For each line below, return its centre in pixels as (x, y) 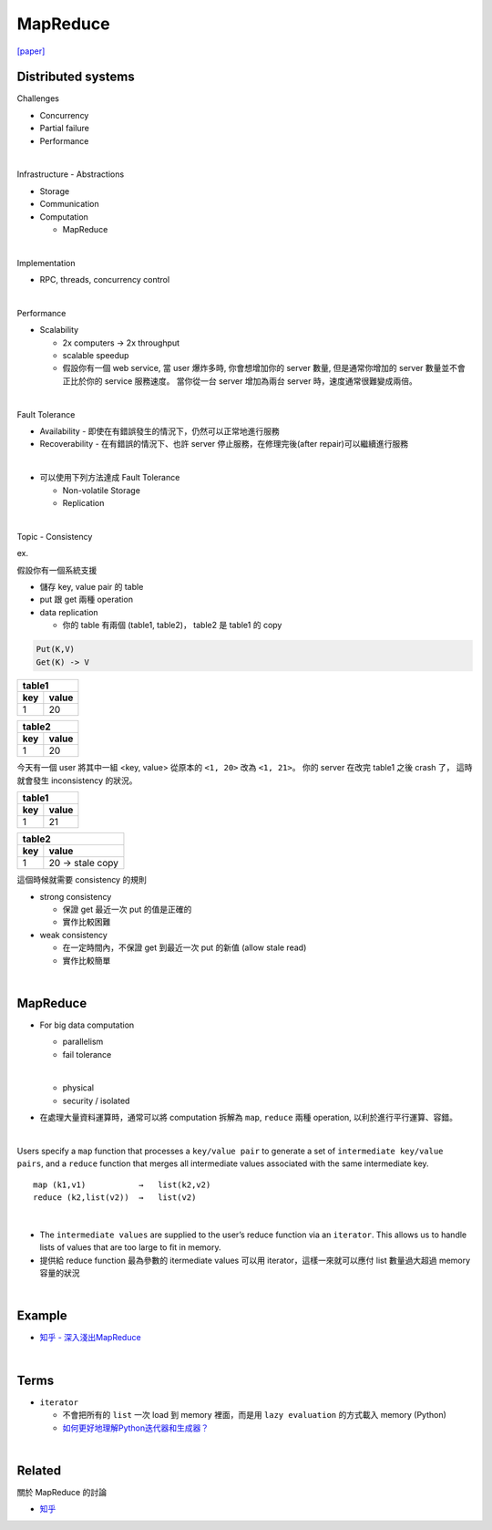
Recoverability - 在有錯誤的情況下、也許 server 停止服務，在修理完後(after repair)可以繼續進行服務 (224, 444)
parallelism (83, 1042)
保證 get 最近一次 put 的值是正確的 (127, 910)
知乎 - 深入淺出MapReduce (90, 1338)
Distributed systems (76, 77)
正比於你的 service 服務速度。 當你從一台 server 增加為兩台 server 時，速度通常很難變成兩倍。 (240, 381)
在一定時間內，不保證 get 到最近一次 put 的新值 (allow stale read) (184, 947)
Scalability (59, 330)
